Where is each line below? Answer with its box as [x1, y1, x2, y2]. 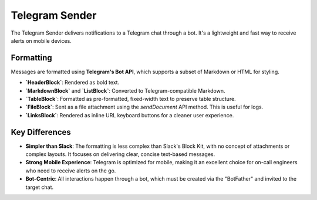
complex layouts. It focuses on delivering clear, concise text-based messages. [25, 151, 215, 158]
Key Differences [11, 127, 72, 137]
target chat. [25, 184, 54, 191]
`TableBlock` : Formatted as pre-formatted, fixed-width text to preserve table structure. [25, 96, 236, 103]
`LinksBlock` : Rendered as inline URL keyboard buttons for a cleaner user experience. [25, 111, 234, 118]
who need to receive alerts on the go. [25, 167, 116, 174]
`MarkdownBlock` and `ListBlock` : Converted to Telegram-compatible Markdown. [25, 87, 225, 94]
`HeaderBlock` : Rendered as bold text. [25, 79, 120, 86]
